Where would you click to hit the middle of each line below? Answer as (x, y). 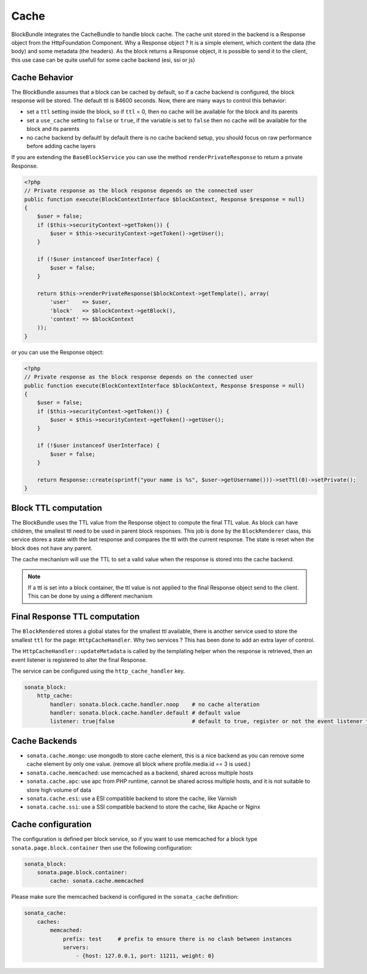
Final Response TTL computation (76, 617)
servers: (76, 947)
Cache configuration (51, 824)
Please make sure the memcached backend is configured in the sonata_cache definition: (125, 897)
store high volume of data (59, 790)
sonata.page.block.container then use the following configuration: (102, 847)
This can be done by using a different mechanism (90, 596)
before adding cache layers (61, 146)
